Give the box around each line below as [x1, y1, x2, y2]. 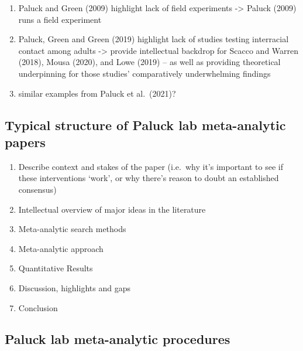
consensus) [18, 183, 57, 195]
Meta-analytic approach [18, 242, 104, 254]
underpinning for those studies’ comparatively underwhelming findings [18, 67, 271, 79]
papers [5, 132, 46, 151]
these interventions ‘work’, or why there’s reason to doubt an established [18, 172, 279, 184]
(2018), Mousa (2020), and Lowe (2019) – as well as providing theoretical [18, 56, 281, 68]
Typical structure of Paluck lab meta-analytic [5, 115, 286, 134]
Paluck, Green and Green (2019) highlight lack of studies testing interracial [18, 33, 289, 45]
